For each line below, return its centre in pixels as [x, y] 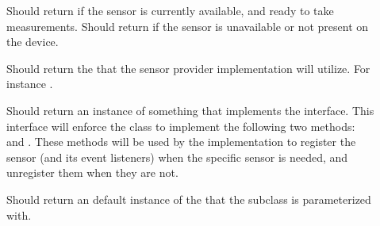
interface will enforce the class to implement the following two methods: [181, 126]
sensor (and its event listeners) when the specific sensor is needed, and [177, 157]
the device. [33, 42]
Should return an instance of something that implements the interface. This [190, 110]
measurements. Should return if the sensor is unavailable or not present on [188, 26]
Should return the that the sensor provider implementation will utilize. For [188, 68]
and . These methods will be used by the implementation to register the [181, 142]
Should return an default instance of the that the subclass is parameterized [189, 199]
